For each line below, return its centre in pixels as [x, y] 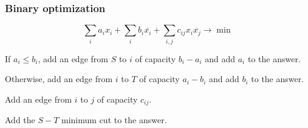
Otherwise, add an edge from [59, 79]
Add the [20, 120]
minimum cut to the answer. [114, 120]
